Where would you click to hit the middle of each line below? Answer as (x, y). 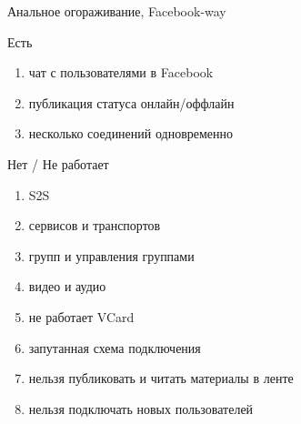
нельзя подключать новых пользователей (141, 408)
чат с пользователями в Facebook (121, 72)
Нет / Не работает (58, 163)
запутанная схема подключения (115, 347)
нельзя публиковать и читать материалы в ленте (161, 378)
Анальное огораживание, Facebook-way (117, 11)
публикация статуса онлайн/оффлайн (131, 102)
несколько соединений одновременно (131, 133)
